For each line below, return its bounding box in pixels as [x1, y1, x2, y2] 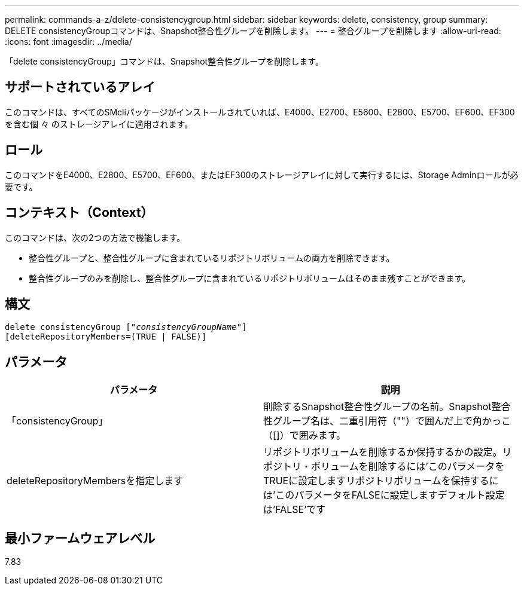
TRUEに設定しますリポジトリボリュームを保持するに [263, 475, 499, 487]
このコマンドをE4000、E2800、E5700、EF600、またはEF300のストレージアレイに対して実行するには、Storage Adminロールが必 [5, 169, 519, 180]
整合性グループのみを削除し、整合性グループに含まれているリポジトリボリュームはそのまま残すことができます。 [29, 273, 471, 283]
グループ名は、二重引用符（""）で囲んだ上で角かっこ [273, 415, 511, 427]
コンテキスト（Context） [5, 205, 154, 221]
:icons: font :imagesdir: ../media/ [5, 36, 132, 47]
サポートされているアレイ [5, 80, 156, 95]
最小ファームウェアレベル [5, 530, 156, 546]
